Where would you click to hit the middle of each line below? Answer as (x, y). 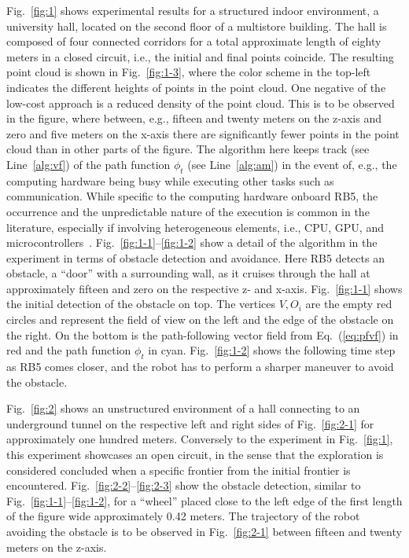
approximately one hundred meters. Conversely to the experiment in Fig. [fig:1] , (200, 439)
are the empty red (349, 304)
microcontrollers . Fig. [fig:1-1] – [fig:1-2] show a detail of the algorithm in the (192, 242)
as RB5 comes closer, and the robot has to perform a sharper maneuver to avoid (200, 367)
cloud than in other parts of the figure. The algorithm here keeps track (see (188, 149)
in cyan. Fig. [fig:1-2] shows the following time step (272, 350)
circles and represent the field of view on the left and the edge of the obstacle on (200, 319)
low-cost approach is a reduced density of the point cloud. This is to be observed (201, 103)
